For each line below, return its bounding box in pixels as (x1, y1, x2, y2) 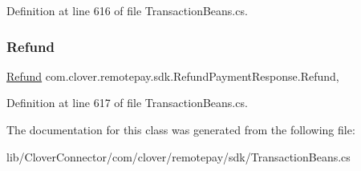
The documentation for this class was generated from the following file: (6, 121, 355, 137)
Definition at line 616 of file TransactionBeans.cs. (6, 2, 248, 18)
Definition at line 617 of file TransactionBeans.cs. (6, 94, 248, 111)
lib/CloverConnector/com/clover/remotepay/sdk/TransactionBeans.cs (6, 148, 351, 165)
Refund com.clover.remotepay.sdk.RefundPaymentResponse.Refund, (6, 67, 339, 84)
